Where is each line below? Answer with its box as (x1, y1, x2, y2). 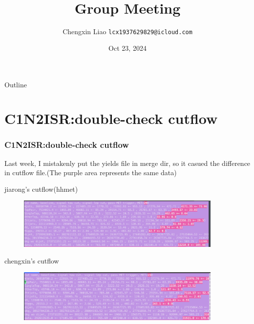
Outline (4, 80, 27, 90)
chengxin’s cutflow (4, 255, 59, 265)
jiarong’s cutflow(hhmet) (4, 183, 78, 194)
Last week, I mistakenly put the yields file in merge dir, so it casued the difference (4, 158, 251, 168)
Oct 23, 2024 (108, 42, 147, 53)
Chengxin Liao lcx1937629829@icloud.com (63, 26, 192, 37)
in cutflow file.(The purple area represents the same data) (4, 167, 177, 178)
